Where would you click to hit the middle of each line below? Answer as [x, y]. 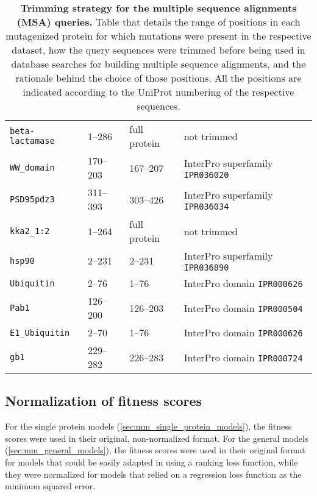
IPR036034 [206, 206]
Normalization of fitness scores [104, 401]
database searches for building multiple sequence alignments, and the [158, 64]
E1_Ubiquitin [40, 332]
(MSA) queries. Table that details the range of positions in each [158, 22]
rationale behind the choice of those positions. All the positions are [158, 78]
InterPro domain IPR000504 [243, 308]
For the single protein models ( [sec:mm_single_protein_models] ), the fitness [148, 426]
